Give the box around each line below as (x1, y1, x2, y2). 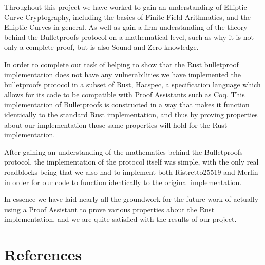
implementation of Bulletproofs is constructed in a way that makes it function (4, 99, 250, 110)
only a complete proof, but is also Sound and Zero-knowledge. (4, 42, 199, 52)
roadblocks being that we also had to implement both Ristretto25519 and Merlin (4, 166, 258, 177)
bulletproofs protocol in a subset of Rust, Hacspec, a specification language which (4, 79, 261, 90)
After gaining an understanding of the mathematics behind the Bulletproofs (4, 146, 243, 157)
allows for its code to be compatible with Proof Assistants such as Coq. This (4, 89, 245, 99)
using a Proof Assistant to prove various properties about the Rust (4, 203, 215, 214)
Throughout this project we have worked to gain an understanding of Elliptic (4, 2, 247, 12)
